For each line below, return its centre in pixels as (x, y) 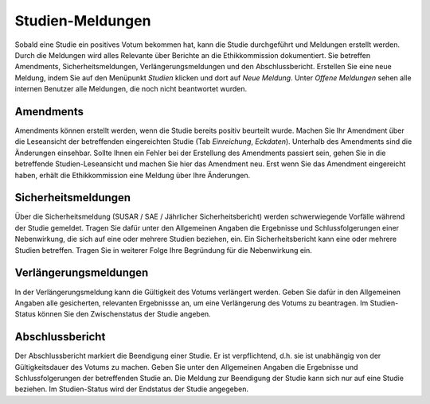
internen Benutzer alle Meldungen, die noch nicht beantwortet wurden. (131, 89)
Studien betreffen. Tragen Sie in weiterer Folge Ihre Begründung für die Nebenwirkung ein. (163, 250)
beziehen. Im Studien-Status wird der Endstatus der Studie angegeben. (132, 389)
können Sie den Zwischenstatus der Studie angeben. (124, 314)
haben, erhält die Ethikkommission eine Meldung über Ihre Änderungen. (133, 175)
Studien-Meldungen (83, 21)
